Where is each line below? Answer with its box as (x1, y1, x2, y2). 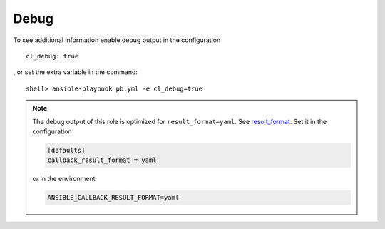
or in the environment (32, 175, 96, 183)
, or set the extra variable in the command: (13, 68, 138, 76)
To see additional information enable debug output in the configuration (13, 36, 221, 44)
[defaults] (47, 146, 86, 154)
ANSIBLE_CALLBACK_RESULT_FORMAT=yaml (47, 193, 180, 202)
